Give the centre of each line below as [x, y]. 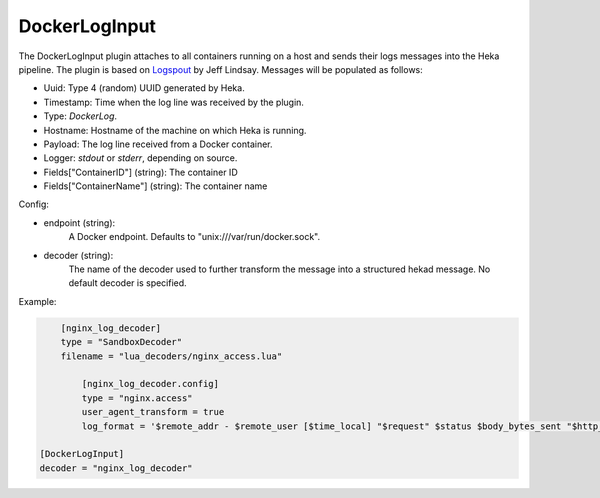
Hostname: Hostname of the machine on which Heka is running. [175, 130]
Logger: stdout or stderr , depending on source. [140, 158]
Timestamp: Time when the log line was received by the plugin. [174, 102]
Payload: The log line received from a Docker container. [158, 144]
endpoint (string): [79, 222]
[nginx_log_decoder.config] [150, 384]
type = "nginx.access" [137, 398]
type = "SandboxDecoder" [121, 342]
